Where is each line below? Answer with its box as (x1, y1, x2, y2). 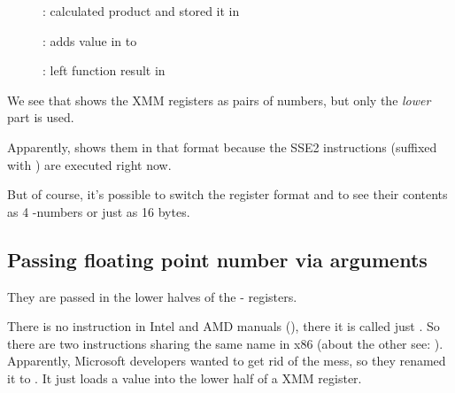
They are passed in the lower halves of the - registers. (7, 287, 297, 305)
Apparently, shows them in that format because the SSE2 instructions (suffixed (7, 137, 437, 156)
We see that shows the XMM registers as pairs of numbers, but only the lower (7, 90, 431, 109)
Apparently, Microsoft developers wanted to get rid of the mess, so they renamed (7, 351, 446, 370)
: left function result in (42, 61, 166, 80)
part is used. (7, 108, 74, 127)
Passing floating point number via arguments (7, 245, 428, 273)
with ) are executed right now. (7, 155, 172, 173)
